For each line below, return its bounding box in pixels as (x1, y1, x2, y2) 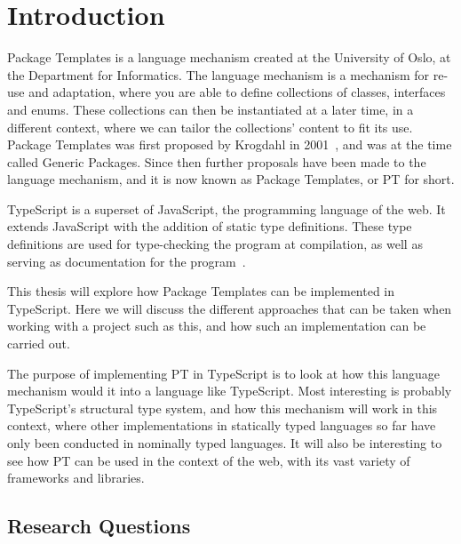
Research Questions (7, 512, 191, 540)
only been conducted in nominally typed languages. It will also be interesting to (7, 434, 442, 452)
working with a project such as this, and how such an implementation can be (7, 316, 426, 335)
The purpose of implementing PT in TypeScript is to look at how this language (7, 364, 441, 382)
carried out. (7, 334, 70, 353)
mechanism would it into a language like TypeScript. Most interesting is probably (7, 381, 452, 400)
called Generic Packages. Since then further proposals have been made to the (7, 152, 426, 171)
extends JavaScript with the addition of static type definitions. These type (7, 217, 412, 236)
